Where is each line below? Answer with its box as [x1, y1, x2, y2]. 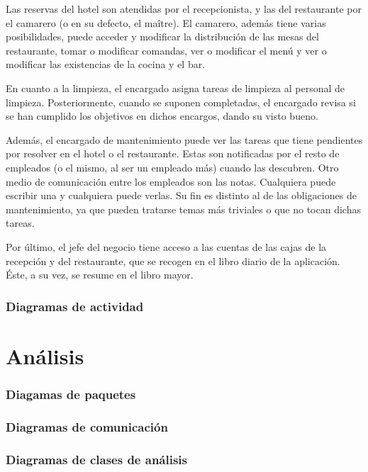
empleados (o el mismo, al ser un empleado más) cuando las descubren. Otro [6, 159, 339, 174]
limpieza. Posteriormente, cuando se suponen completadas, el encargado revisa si [6, 94, 356, 109]
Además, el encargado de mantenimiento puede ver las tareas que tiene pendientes [6, 132, 363, 147]
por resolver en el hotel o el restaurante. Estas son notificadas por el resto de [6, 146, 340, 161]
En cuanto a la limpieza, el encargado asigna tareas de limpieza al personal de [6, 80, 345, 95]
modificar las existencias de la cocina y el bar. [6, 57, 206, 72]
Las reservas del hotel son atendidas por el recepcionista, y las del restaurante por [6, 1, 362, 16]
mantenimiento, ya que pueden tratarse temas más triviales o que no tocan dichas [6, 201, 361, 216]
